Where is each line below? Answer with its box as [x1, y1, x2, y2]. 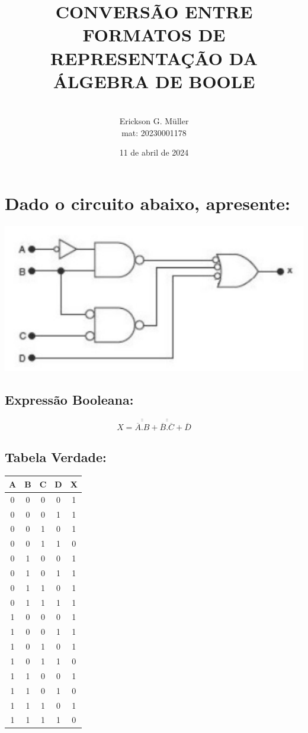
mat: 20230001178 [121, 126, 187, 138]
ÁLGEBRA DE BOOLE [53, 69, 255, 93]
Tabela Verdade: [5, 447, 107, 466]
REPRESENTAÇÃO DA [50, 46, 258, 70]
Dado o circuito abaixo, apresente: [5, 191, 290, 215]
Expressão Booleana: [5, 390, 134, 408]
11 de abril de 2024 [119, 146, 189, 159]
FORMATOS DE [82, 22, 226, 47]
